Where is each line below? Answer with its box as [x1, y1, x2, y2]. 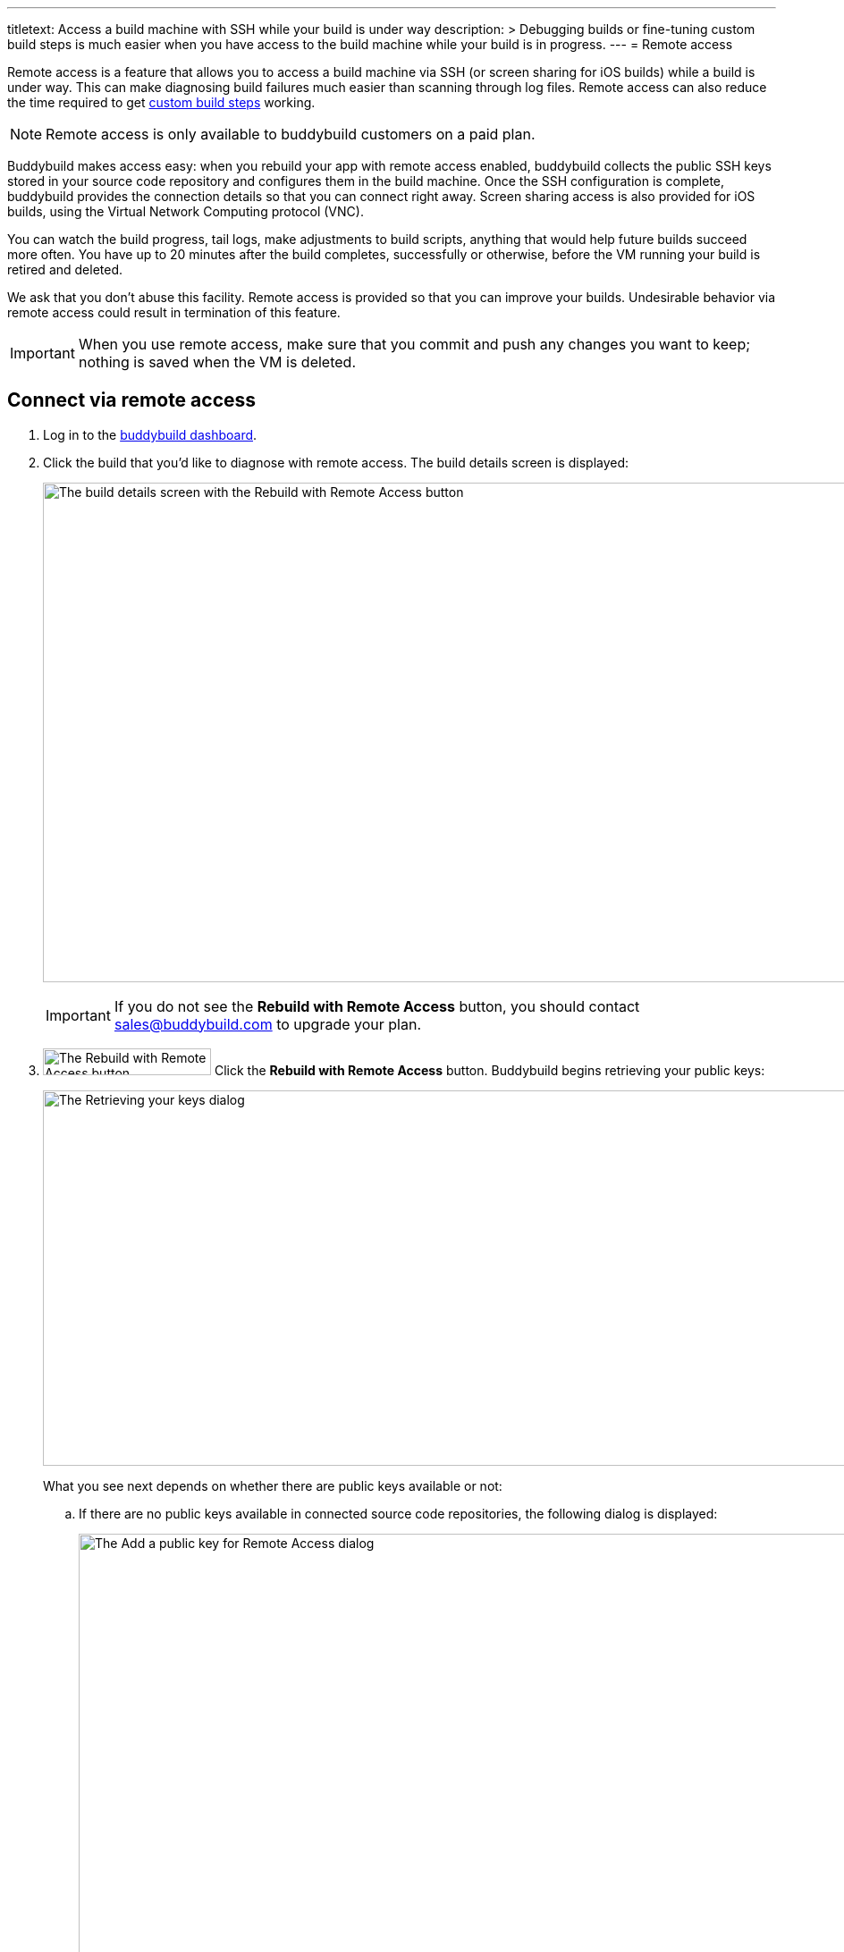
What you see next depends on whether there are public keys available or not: [43, 1477, 502, 1493]
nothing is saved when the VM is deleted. [78, 353, 356, 371]
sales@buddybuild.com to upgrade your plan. [114, 1014, 422, 1033]
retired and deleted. [7, 262, 123, 277]
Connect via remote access [7, 389, 257, 412]
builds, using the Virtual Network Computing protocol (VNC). [7, 204, 364, 219]
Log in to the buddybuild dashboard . [43, 426, 257, 442]
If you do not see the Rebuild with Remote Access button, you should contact [114, 997, 640, 1015]
